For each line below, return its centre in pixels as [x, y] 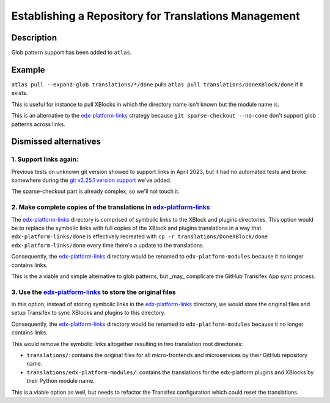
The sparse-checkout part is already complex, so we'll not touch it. [96, 191]
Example [28, 70]
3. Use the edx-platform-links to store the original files [94, 292]
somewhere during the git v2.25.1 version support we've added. [91, 180]
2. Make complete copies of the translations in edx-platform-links [111, 207]
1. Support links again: [45, 159]
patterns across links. [38, 124]
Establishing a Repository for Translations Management [156, 16]
